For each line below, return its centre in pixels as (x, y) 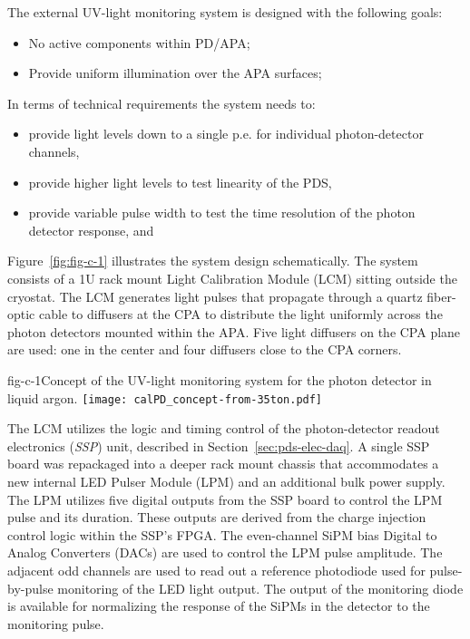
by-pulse (30, 588)
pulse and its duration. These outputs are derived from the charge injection (217, 517)
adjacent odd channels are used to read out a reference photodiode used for (216, 570)
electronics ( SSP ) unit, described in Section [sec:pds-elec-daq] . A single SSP (219, 445)
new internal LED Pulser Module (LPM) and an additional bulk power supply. (226, 481)
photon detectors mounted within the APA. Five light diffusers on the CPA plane (234, 331)
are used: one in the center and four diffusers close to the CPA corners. (205, 349)
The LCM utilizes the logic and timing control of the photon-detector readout (224, 428)
